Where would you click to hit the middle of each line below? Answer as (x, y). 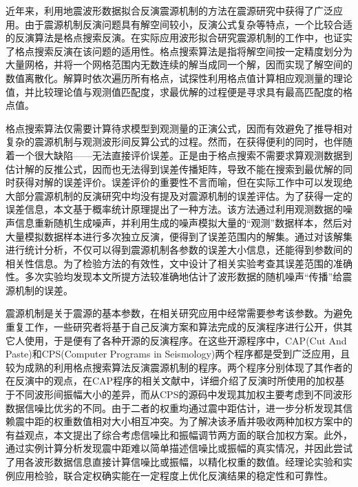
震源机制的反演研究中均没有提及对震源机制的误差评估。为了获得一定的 (193, 195)
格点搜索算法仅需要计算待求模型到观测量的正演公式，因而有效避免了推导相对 (179, 128)
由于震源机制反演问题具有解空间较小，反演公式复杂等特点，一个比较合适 (188, 24)
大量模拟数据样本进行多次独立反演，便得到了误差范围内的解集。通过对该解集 (179, 236)
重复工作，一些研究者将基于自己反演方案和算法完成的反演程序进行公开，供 (174, 327)
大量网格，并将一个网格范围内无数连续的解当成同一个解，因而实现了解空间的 (179, 64)
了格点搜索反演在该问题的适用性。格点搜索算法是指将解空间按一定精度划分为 (179, 51)
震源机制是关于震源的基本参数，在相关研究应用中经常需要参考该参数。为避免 (179, 313)
